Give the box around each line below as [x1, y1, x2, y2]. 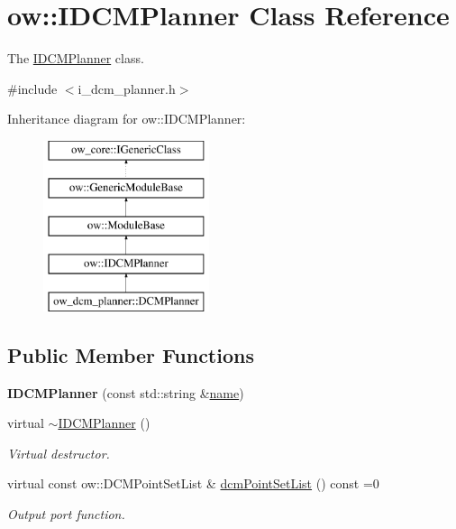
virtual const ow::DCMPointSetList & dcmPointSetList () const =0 [7, 474, 379, 493]
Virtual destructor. [7, 443, 110, 462]
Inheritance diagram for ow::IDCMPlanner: [7, 109, 246, 128]
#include [7, 79, 58, 97]
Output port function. [7, 505, 125, 524]
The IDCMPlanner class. [7, 49, 144, 68]
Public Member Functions [7, 340, 254, 368]
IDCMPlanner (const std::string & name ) [7, 383, 244, 402]
